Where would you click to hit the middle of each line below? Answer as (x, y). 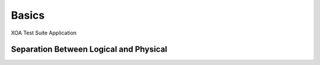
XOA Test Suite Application (44, 33)
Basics (28, 15)
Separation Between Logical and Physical (89, 49)
